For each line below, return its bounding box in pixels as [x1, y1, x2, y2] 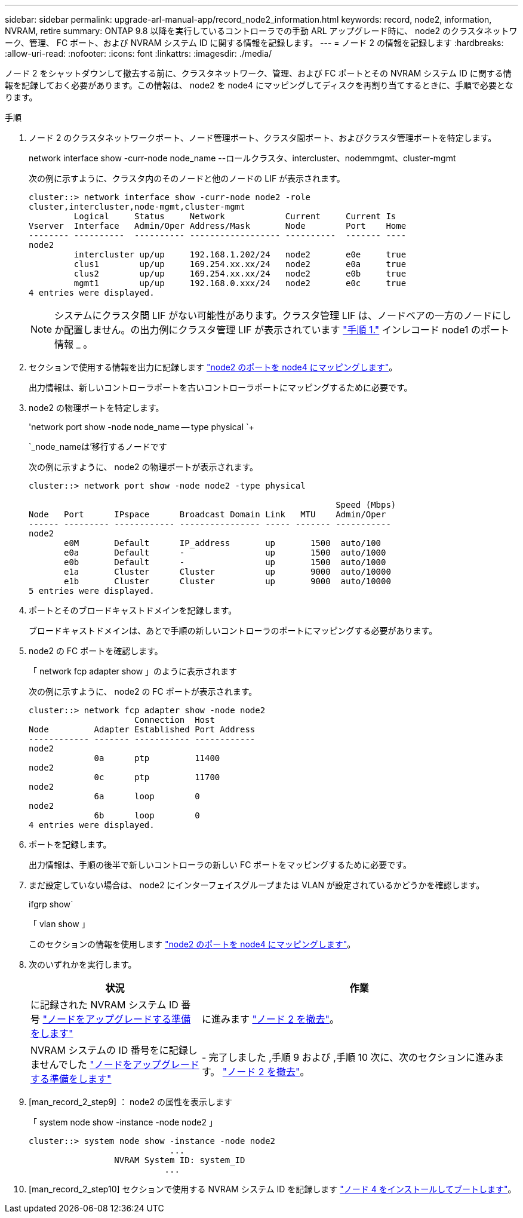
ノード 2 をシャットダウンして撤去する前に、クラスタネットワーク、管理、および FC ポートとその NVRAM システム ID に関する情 [5, 68, 512, 78]
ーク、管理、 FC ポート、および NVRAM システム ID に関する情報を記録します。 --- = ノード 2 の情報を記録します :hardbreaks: [5, 38, 504, 48]
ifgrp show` [29, 899, 73, 909]
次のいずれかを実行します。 [29, 959, 137, 970]
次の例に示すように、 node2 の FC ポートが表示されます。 [29, 686, 257, 697]
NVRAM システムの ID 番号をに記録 [30, 1044, 188, 1056]
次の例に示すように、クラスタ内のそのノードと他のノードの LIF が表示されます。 [29, 173, 345, 183]
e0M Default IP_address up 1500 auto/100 [64, 538, 382, 548]
